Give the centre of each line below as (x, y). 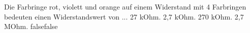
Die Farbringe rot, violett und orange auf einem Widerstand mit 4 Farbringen (125, 6)
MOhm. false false (31, 26)
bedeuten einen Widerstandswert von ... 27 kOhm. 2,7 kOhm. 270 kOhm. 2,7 (124, 16)
